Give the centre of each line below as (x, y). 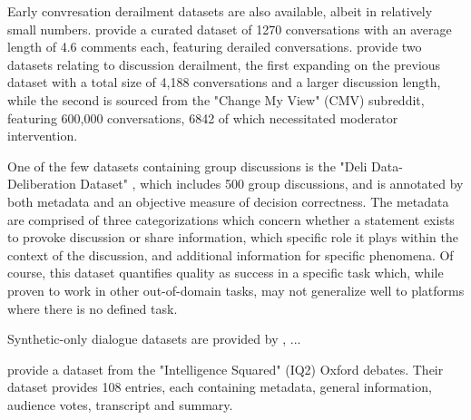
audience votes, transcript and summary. (120, 404)
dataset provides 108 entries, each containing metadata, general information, (220, 387)
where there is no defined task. (93, 308)
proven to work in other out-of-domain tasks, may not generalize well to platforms (236, 290)
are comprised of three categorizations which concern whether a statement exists (231, 219)
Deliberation (42, 184)
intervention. (43, 136)
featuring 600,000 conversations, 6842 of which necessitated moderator (203, 117)
